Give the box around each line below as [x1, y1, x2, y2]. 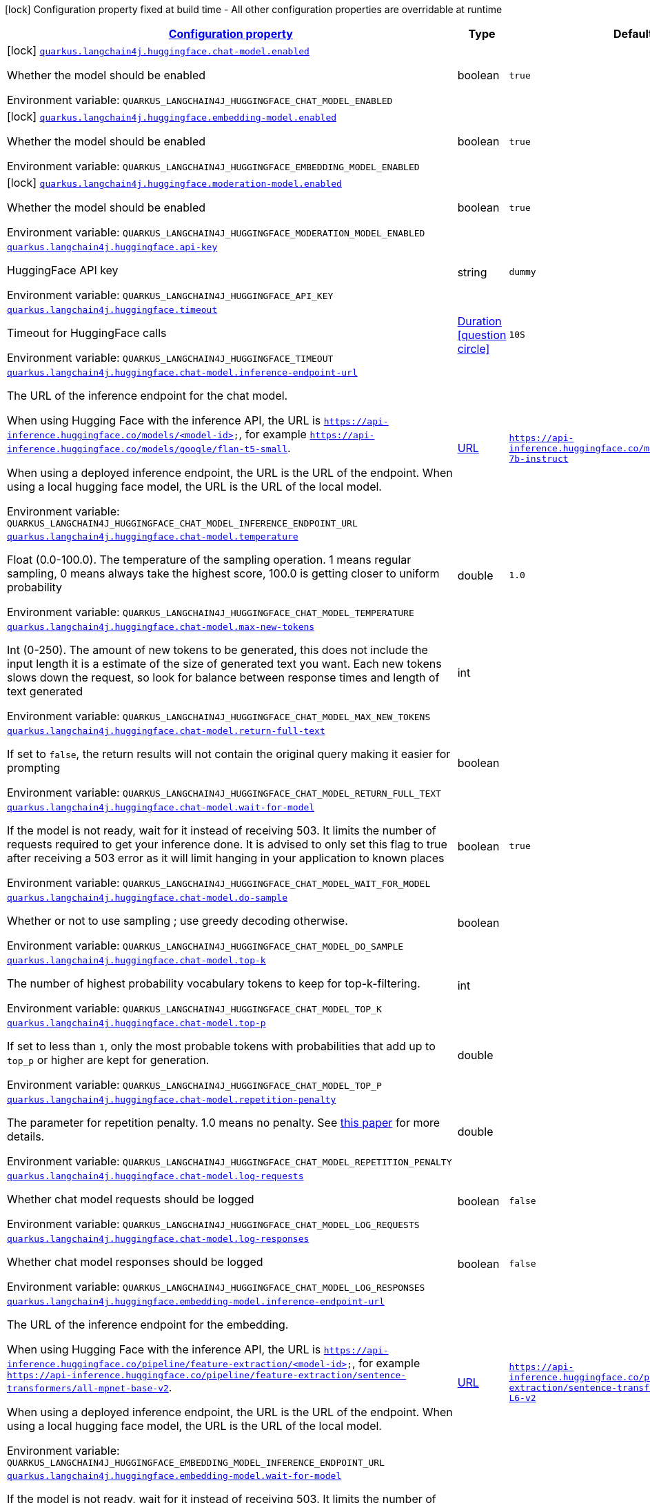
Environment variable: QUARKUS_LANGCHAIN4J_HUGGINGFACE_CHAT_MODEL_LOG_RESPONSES [7, 1280, 425, 1294]
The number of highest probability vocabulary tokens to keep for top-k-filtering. [7, 977, 420, 990]
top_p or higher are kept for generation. [7, 1053, 210, 1067]
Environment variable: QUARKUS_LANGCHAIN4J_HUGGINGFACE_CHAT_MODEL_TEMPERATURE [7, 605, 414, 619]
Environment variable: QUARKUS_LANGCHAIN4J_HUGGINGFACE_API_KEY [7, 288, 334, 302]
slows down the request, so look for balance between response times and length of [7, 671, 440, 684]
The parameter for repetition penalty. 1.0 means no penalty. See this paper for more [7, 1116, 440, 1129]
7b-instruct [509, 453, 569, 464]
